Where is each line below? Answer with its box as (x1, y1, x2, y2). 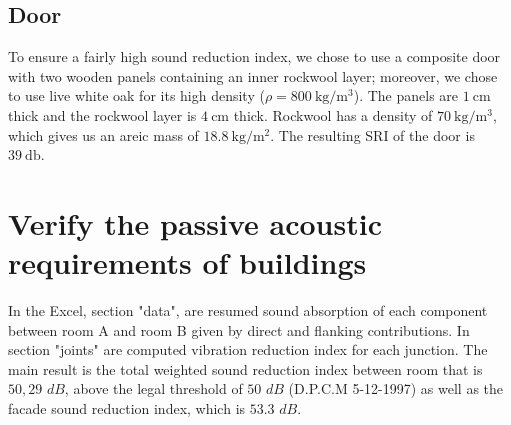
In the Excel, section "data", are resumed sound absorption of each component (8, 300, 488, 321)
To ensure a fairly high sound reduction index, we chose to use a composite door (8, 46, 501, 67)
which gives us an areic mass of (8, 124, 199, 145)
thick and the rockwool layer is (8, 104, 197, 125)
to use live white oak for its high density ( (8, 85, 265, 106)
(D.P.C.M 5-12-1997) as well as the (288, 378, 504, 399)
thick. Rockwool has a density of (233, 104, 433, 125)
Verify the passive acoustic (8, 202, 382, 243)
